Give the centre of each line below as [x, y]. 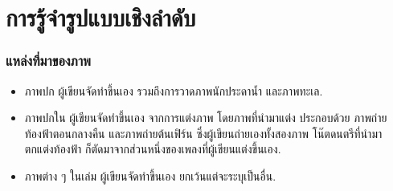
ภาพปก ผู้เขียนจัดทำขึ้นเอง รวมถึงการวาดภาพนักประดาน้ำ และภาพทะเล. [174, 90]
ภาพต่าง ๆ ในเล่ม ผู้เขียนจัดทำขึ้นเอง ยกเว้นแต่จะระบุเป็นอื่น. [150, 175]
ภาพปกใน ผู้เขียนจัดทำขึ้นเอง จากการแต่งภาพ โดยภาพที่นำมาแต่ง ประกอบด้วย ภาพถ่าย [206, 118]
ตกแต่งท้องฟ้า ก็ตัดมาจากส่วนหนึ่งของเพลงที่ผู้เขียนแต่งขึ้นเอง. [153, 149]
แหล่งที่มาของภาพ [48, 61]
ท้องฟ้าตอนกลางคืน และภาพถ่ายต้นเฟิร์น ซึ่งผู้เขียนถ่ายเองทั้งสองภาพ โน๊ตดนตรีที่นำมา [203, 133]
